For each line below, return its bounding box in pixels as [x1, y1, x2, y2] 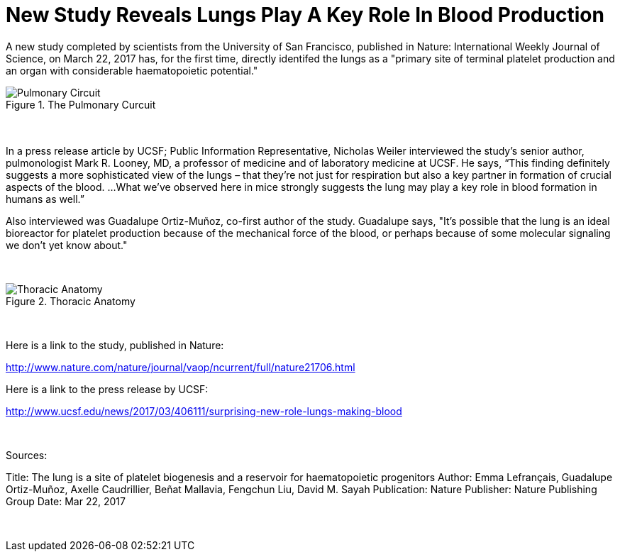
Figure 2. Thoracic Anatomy [6, 294, 135, 307]
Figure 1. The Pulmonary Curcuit [6, 98, 156, 111]
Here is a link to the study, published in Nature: [6, 338, 224, 351]
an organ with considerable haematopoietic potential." [6, 64, 258, 77]
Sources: [6, 448, 48, 461]
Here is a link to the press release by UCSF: [6, 382, 209, 395]
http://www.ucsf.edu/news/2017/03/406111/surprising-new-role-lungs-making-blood [6, 404, 402, 417]
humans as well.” [6, 192, 85, 205]
